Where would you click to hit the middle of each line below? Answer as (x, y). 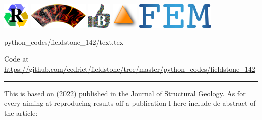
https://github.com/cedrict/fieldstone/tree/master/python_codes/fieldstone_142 (130, 69)
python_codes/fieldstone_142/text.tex (64, 42)
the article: (21, 113)
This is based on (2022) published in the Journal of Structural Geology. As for (125, 93)
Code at (16, 59)
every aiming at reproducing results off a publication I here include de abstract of (130, 103)
